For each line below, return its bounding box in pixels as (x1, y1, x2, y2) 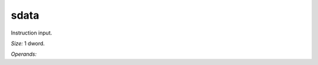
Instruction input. (11, 29, 52, 36)
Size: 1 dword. (11, 40, 45, 47)
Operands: (11, 50, 37, 58)
